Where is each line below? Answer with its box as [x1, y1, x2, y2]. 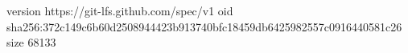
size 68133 [6, 34, 56, 51]
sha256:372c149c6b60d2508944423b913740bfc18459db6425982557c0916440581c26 [6, 18, 402, 35]
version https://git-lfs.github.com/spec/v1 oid [6, 2, 233, 18]
